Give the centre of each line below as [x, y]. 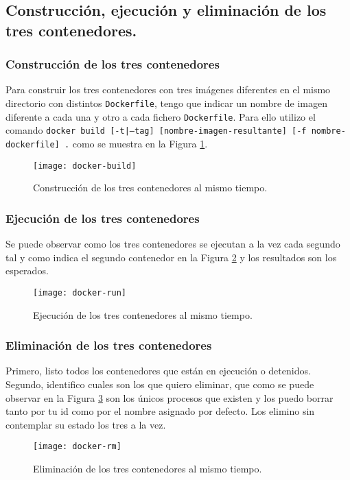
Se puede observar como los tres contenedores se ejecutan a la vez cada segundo [173, 244]
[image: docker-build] [85, 166]
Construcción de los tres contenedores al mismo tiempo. [150, 188]
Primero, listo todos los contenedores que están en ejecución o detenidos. [158, 371]
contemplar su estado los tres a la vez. [86, 424]
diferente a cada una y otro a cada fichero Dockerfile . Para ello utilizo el [161, 116]
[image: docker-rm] [77, 447]
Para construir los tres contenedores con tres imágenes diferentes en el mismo [168, 89]
